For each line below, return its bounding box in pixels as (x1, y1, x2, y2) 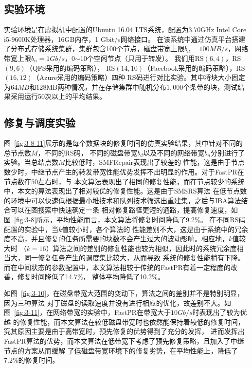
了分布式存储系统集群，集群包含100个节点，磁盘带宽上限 (4, 43, 184, 54)
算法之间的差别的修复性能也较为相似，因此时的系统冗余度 (53, 243, 237, 253)
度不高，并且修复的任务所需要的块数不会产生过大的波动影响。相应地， (4, 233, 229, 244)
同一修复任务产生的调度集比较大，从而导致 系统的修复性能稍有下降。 (24, 252, 245, 263)
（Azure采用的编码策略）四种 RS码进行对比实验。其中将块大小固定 (32, 72, 245, 82)
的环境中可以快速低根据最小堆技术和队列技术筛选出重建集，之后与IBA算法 (4, 195, 241, 205)
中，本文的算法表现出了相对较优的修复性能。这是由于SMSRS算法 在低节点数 (4, 186, 247, 196)
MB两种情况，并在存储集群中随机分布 (46, 81, 166, 92)
